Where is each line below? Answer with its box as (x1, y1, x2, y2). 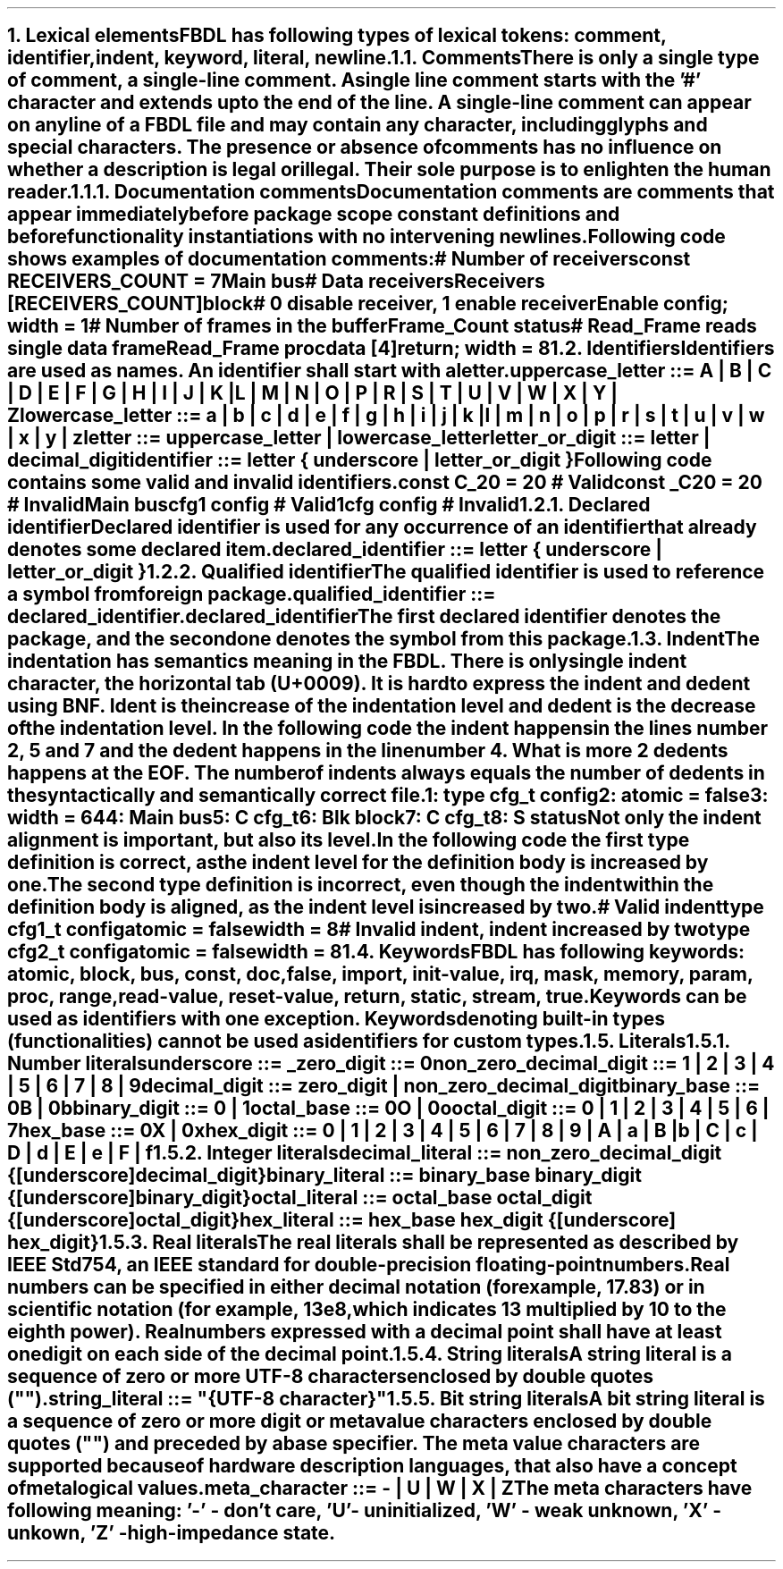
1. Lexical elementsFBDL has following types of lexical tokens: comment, (7, 24, 667, 47)
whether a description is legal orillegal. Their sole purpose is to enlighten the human (7, 158, 771, 181)
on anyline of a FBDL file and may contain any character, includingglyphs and (7, 114, 708, 137)
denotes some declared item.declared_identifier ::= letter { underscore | (7, 538, 662, 561)
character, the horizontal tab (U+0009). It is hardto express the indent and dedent (7, 672, 751, 696)
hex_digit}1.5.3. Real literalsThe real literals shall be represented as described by (7, 1231, 739, 1254)
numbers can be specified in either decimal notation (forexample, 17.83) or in (7, 1276, 705, 1299)
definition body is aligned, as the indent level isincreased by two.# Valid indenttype (7, 896, 764, 919)
